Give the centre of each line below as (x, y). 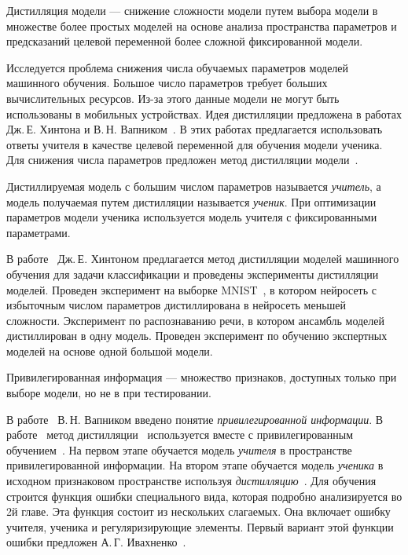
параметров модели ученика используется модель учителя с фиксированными (192, 217)
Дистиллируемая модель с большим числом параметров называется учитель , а (194, 186)
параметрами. (39, 232)
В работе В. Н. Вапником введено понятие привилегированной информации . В (195, 419)
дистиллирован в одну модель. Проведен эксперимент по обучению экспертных (197, 336)
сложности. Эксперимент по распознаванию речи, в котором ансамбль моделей (196, 320)
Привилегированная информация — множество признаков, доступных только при (202, 377)
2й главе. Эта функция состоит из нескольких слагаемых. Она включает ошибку (198, 511)
